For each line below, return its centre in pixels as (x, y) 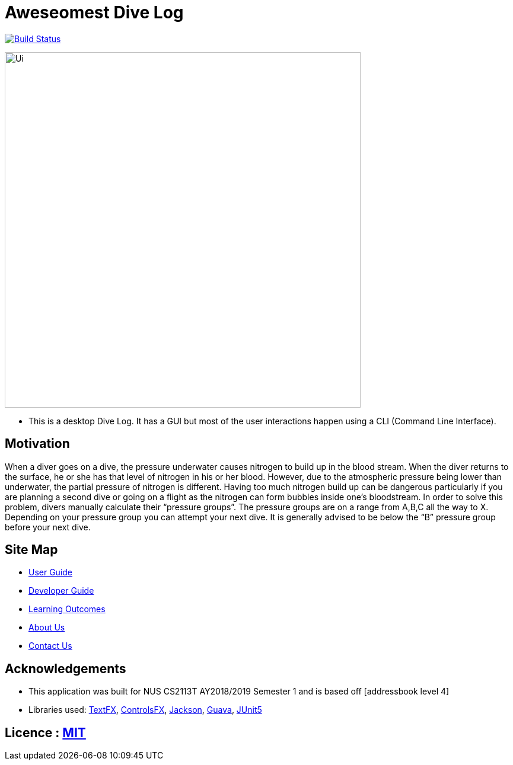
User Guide (51, 572)
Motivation (37, 444)
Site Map (31, 550)
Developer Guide (61, 591)
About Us (47, 628)
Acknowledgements (66, 668)
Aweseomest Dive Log (94, 12)
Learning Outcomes (67, 609)
